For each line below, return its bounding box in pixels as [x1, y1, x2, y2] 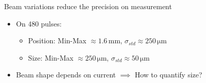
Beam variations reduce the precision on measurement [4, 1, 172, 11]
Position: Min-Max [28, 35, 87, 46]
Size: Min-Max [28, 52, 74, 63]
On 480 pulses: [16, 18, 62, 29]
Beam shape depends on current [16, 69, 116, 80]
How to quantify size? [134, 69, 202, 80]
